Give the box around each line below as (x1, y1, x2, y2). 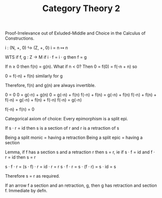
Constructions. (5, 35, 35, 41)
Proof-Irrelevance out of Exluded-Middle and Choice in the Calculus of (5, 30, 146, 36)
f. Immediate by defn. (5, 188, 47, 194)
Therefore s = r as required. (5, 173, 60, 179)
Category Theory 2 (42, 3, 120, 14)
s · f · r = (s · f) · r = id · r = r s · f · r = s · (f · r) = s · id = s (5, 164, 116, 170)
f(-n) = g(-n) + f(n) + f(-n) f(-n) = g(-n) (5, 97, 82, 103)
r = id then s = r (5, 154, 36, 160)
